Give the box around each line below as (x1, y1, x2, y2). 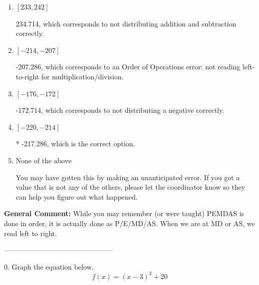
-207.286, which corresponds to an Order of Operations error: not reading (15, 61, 241, 72)
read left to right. (4, 228, 57, 238)
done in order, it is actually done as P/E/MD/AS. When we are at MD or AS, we (4, 218, 255, 228)
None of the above (15, 157, 72, 165)
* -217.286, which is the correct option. (15, 138, 135, 149)
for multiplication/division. (41, 71, 124, 81)
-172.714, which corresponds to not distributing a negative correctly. (15, 105, 225, 115)
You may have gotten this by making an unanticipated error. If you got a (15, 172, 240, 182)
